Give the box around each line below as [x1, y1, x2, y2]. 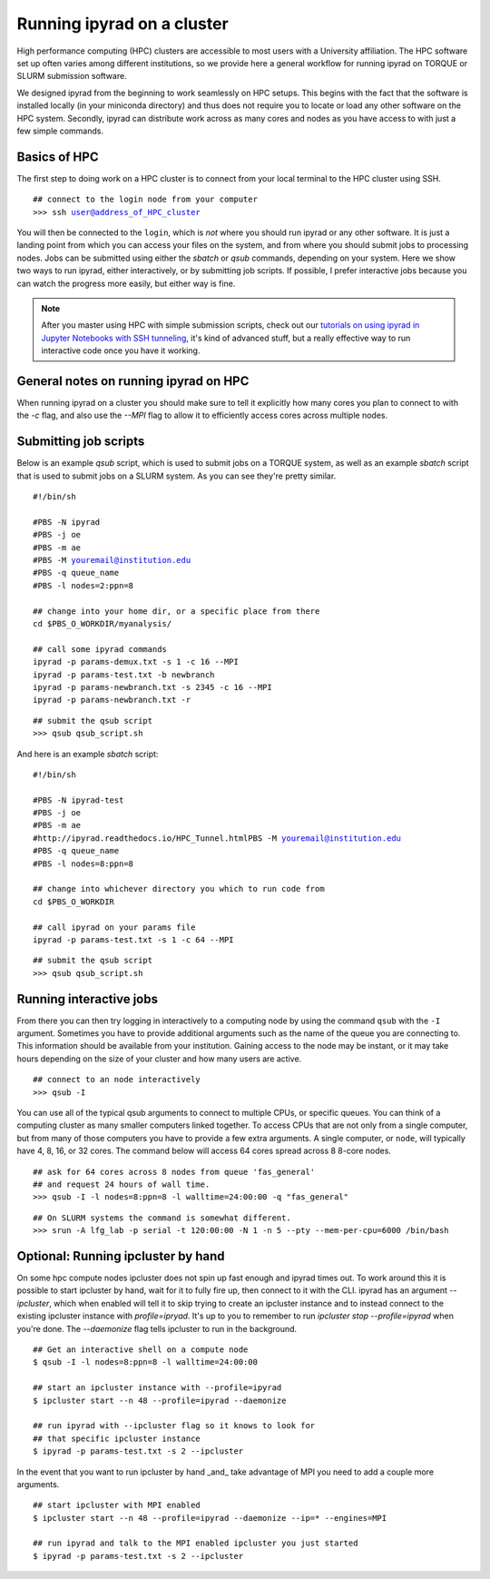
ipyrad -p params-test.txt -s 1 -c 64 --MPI [33, 934, 235, 944]
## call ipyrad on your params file [33, 922, 196, 933]
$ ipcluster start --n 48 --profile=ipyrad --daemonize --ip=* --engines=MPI [33, 1513, 387, 1523]
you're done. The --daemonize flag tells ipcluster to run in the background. [16, 1323, 298, 1334]
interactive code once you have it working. [41, 345, 201, 356]
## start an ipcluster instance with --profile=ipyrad [33, 1383, 282, 1393]
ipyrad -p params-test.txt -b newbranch [33, 669, 215, 680]
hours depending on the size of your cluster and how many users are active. [16, 1053, 302, 1064]
